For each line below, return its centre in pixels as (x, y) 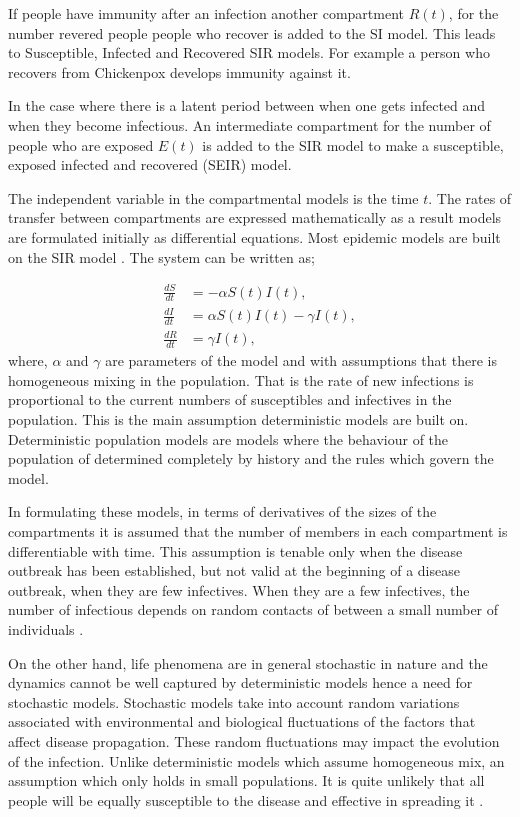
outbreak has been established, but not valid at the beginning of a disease (234, 570)
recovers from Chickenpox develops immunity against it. (179, 71)
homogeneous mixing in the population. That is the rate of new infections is (241, 379)
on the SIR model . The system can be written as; (161, 256)
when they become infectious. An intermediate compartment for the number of (249, 124)
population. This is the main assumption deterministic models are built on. (238, 419)
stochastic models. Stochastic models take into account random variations (234, 701)
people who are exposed (81, 144)
